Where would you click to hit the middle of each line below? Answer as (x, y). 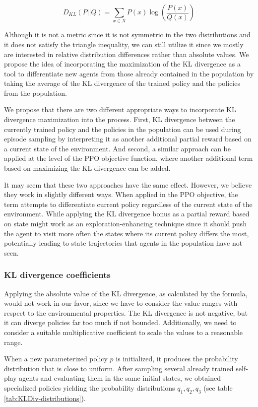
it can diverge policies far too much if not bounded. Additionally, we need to (120, 322)
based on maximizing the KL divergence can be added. (87, 168)
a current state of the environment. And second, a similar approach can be (117, 148)
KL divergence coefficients (57, 275)
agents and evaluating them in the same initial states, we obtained (120, 378)
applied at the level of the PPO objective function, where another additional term (129, 158)
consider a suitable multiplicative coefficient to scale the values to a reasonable (124, 332)
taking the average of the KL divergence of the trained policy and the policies (122, 83)
